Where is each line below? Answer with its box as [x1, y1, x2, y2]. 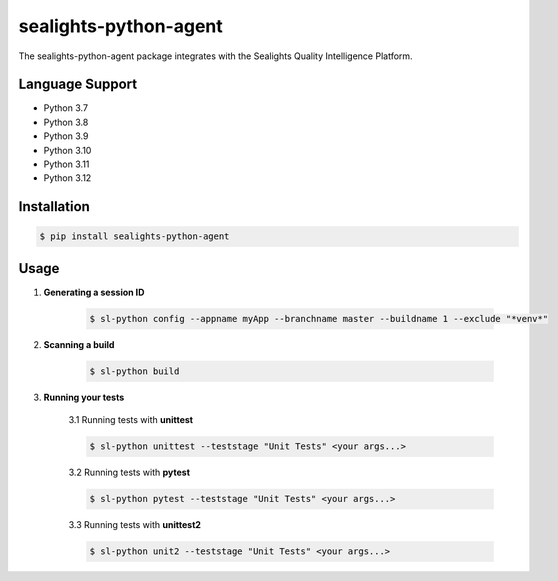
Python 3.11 [43, 158, 90, 170]
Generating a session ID [43, 286, 145, 298]
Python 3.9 [43, 130, 89, 142]
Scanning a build [43, 338, 115, 350]
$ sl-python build [89, 365, 180, 377]
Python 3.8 [43, 116, 89, 128]
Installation [18, 198, 90, 215]
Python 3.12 [43, 172, 92, 184]
